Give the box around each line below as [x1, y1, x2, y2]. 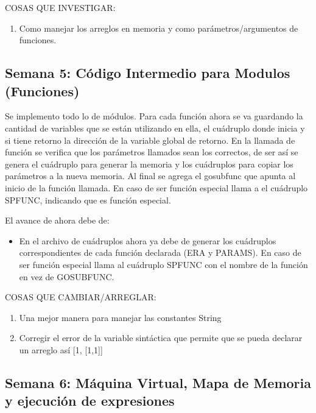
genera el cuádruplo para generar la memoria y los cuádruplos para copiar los [5, 157, 293, 170]
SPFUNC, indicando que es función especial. [5, 193, 171, 206]
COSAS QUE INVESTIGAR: [5, 1, 116, 13]
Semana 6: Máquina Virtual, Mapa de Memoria [5, 373, 311, 392]
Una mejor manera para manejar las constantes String [19, 311, 222, 323]
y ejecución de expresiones [5, 391, 175, 410]
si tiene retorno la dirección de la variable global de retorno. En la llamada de [5, 133, 295, 146]
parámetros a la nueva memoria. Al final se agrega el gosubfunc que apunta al [5, 169, 296, 182]
